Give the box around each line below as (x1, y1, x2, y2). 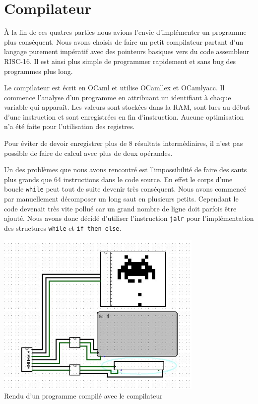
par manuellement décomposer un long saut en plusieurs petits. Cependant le (4, 194, 239, 204)
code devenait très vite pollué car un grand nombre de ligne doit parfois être (4, 203, 237, 213)
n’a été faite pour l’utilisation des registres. (4, 121, 135, 132)
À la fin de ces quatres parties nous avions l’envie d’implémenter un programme (4, 27, 247, 37)
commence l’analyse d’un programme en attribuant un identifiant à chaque (4, 92, 231, 102)
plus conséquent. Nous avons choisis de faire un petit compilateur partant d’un (4, 36, 244, 47)
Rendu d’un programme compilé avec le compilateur (4, 391, 163, 401)
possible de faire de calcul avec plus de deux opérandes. (4, 147, 173, 158)
